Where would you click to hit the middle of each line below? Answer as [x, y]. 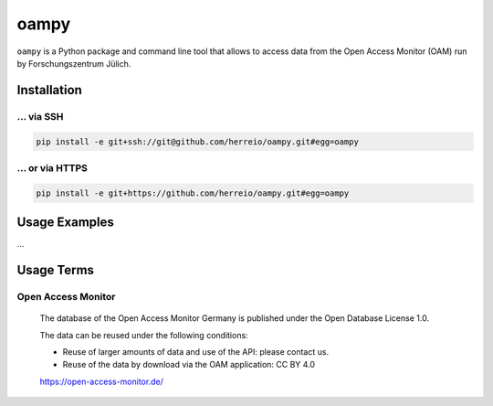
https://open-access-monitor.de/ [101, 381]
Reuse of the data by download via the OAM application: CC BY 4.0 [189, 365]
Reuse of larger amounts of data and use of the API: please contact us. [195, 351]
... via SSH [40, 116]
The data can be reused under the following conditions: [144, 335]
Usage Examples [65, 223]
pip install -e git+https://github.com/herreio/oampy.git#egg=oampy [193, 193]
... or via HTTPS [52, 167]
